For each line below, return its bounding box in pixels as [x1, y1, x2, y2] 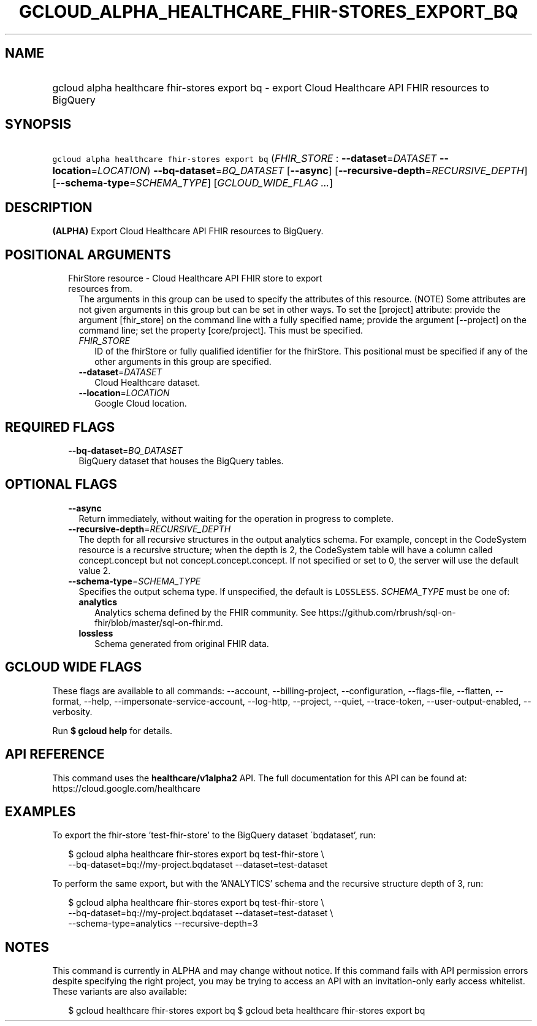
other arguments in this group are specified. [94, 356, 272, 367]
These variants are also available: [52, 986, 187, 997]
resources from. [68, 283, 132, 294]
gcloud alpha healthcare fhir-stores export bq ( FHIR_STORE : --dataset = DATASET [52, 152, 437, 165]
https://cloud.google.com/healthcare [52, 783, 200, 794]
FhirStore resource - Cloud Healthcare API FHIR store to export [68, 273, 322, 284]
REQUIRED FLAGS [5, 419, 115, 435]
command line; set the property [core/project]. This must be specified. [78, 325, 364, 336]
